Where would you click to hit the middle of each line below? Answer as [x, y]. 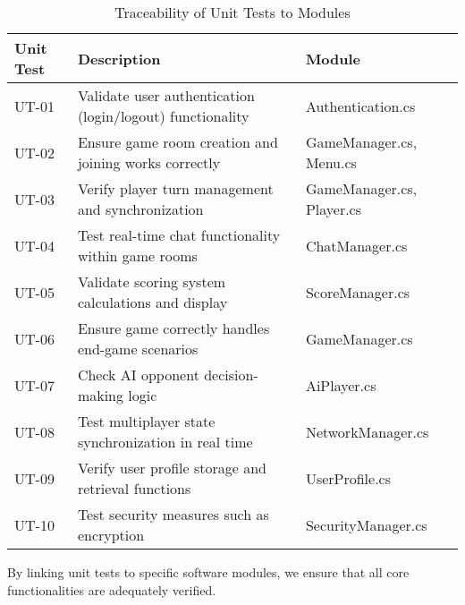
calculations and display [152, 302]
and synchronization [140, 209]
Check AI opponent [138, 375]
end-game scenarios [138, 349]
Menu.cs [331, 162]
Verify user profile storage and [172, 468]
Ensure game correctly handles [173, 328]
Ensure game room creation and [178, 142]
